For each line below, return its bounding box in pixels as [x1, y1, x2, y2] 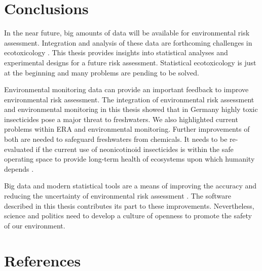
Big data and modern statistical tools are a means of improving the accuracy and [4, 180, 257, 191]
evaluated [4, 143, 33, 154]
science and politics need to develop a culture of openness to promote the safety [4, 210, 252, 221]
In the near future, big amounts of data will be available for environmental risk [4, 27, 250, 38]
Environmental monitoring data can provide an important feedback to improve [4, 84, 249, 95]
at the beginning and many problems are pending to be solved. [4, 67, 199, 78]
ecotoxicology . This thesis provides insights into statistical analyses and [4, 47, 228, 58]
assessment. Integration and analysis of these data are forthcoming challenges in [4, 37, 252, 48]
